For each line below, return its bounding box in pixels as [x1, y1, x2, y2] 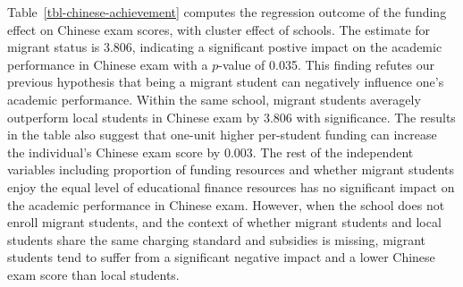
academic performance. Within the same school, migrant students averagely [7, 89, 421, 108]
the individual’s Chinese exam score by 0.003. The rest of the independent [7, 142, 414, 161]
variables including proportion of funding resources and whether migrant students [7, 160, 455, 179]
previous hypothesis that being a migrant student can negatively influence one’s [7, 72, 444, 91]
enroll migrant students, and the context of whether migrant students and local [7, 213, 442, 232]
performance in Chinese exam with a [7, 55, 208, 73]
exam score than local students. [7, 265, 180, 283]
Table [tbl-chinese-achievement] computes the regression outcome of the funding [7, 3, 447, 21]
